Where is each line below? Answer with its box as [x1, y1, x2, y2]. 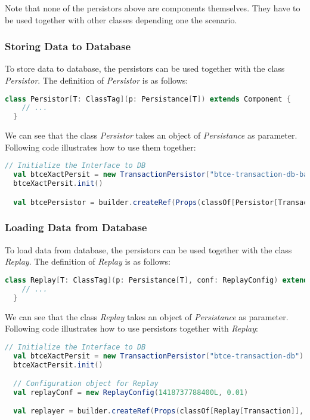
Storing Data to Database [5, 39, 131, 54]
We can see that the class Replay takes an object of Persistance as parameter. [5, 310, 289, 323]
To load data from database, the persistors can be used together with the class [5, 243, 292, 256]
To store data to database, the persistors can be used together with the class [5, 62, 285, 75]
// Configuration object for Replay [13, 379, 159, 388]
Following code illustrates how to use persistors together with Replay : [5, 322, 258, 335]
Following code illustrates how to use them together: [5, 140, 196, 153]
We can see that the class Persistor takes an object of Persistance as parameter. [5, 129, 297, 142]
